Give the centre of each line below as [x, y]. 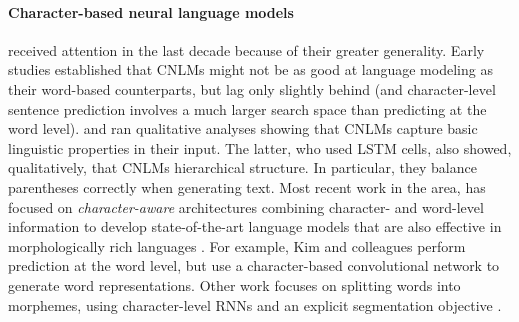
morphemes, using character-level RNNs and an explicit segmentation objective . [255, 304]
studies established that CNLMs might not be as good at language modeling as [250, 69]
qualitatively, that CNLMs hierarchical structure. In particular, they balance [242, 167]
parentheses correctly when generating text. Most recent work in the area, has [247, 186]
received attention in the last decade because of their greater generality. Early [246, 49]
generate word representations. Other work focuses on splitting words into [234, 284]
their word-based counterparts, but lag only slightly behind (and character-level [252, 88]
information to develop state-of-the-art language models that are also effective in [255, 226]
